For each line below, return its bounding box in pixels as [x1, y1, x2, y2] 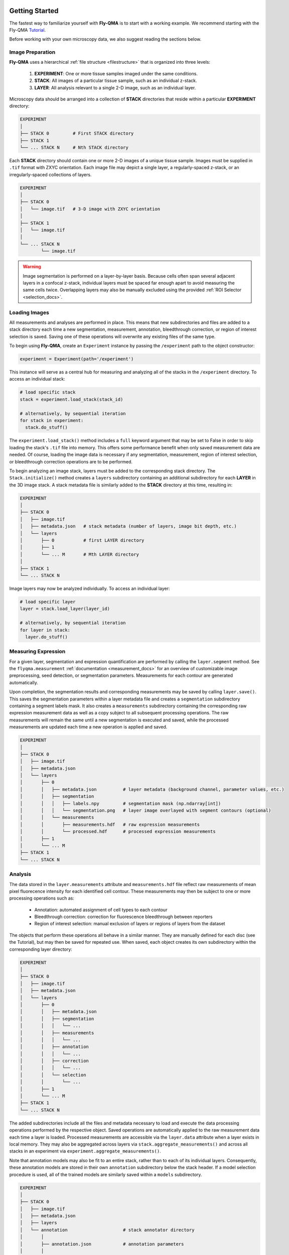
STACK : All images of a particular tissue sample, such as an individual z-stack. [34, 78, 198, 84]
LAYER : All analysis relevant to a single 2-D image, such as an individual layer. [34, 84, 196, 90]
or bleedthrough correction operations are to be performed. [9, 458, 133, 464]
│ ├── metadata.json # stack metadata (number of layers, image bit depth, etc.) [20, 524, 237, 529]
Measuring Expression [9, 648, 66, 655]
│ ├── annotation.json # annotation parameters [20, 1241, 184, 1247]
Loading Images [9, 309, 50, 316]
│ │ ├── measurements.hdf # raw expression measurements [20, 821, 200, 827]
